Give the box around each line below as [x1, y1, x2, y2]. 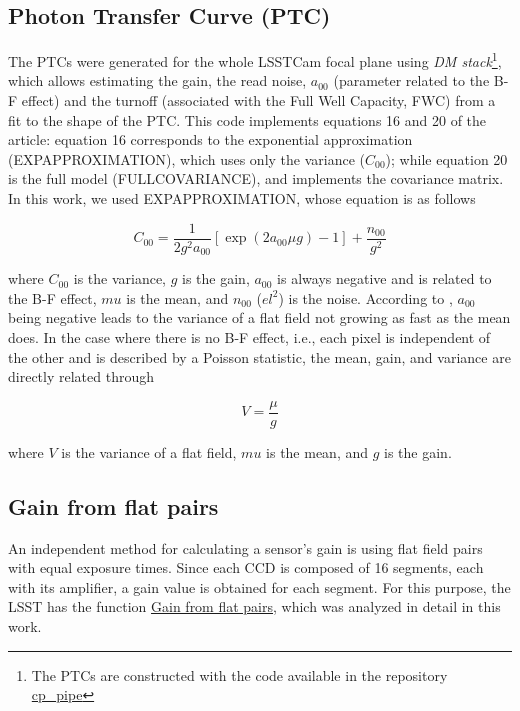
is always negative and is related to [277, 268, 492, 289]
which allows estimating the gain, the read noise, [8, 70, 307, 91]
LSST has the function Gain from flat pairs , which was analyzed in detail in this [8, 596, 501, 617]
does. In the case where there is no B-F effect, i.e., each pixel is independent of [8, 326, 491, 347]
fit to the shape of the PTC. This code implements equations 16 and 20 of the [8, 109, 487, 130]
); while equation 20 [385, 148, 508, 169]
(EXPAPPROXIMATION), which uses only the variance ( [8, 148, 366, 169]
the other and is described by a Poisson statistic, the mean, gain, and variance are [8, 346, 511, 367]
